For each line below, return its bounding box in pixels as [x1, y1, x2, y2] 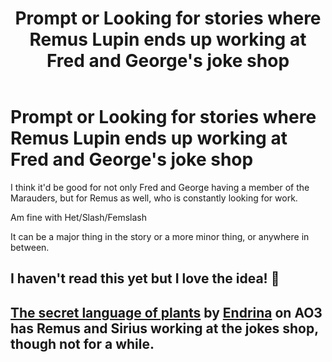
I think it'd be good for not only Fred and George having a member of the [10, 181, 310, 193]
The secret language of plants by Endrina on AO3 [10, 304, 323, 321]
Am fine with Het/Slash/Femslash [10, 211, 148, 223]
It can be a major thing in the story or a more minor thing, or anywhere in [10, 230, 310, 242]
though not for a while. [10, 335, 155, 352]
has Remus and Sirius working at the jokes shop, [10, 320, 319, 337]
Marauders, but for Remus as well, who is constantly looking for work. [10, 192, 298, 204]
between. [10, 241, 50, 253]
